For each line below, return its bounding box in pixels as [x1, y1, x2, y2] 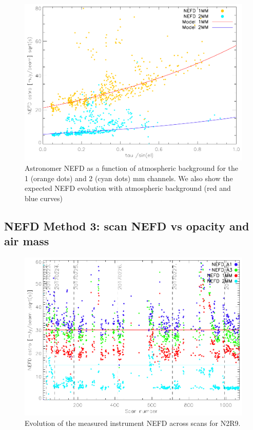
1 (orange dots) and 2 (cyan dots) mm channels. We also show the [25, 172, 233, 183]
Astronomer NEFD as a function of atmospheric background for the [25, 162, 238, 173]
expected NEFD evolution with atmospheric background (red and [25, 183, 231, 193]
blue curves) [25, 192, 63, 203]
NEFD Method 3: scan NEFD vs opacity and [4, 218, 249, 233]
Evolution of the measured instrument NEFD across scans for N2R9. [25, 417, 241, 428]
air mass [4, 233, 49, 249]
